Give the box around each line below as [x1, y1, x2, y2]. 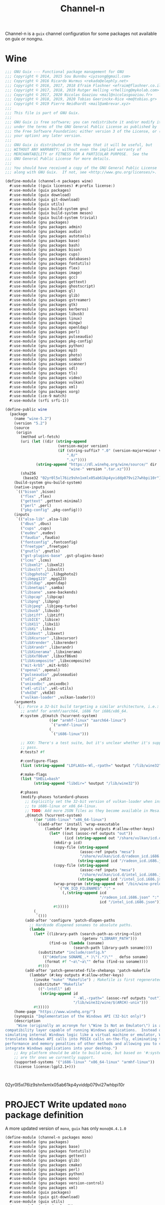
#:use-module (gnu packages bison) [9, 247, 82, 252]
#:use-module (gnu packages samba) [9, 357, 82, 362]
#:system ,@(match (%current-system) [20, 713, 98, 718]
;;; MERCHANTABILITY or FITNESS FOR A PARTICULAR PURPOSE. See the [5, 151, 148, 156]
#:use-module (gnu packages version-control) [9, 1181, 105, 1186]
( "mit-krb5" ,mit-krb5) [20, 663, 69, 668]
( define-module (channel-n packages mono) [5, 1135, 93, 1140]
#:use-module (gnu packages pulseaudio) [9, 334, 93, 339]
